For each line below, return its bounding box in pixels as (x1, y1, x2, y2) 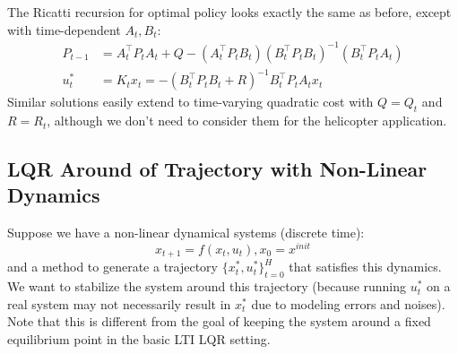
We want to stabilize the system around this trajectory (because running (7, 277, 407, 296)
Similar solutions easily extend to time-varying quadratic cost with (7, 92, 374, 111)
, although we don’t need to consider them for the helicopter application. (47, 111, 447, 130)
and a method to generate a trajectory (7, 257, 219, 276)
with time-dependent (7, 20, 121, 39)
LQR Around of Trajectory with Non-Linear (7, 155, 428, 183)
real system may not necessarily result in (7, 294, 231, 313)
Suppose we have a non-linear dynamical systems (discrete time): (7, 223, 365, 242)
